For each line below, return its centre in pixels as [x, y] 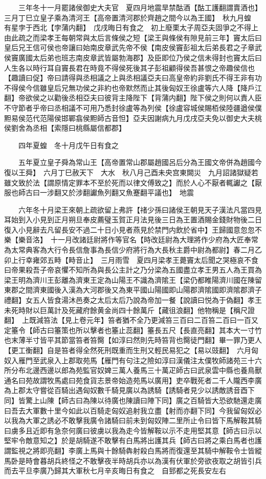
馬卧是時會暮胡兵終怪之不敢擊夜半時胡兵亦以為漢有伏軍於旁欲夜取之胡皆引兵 [133, 460]
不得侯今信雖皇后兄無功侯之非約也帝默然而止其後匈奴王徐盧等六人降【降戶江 [133, 87]
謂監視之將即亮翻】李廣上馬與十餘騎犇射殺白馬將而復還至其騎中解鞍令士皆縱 [133, 450]
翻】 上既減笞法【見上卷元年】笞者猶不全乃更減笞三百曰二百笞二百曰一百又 [131, 320]
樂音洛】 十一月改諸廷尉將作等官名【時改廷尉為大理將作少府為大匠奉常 [138, 239]
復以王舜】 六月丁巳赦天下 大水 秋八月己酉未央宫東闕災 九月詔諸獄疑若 [131, 172]
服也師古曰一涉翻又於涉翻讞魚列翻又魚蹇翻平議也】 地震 [99, 192]
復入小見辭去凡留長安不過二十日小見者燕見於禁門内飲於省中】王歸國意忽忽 [129, 229]
